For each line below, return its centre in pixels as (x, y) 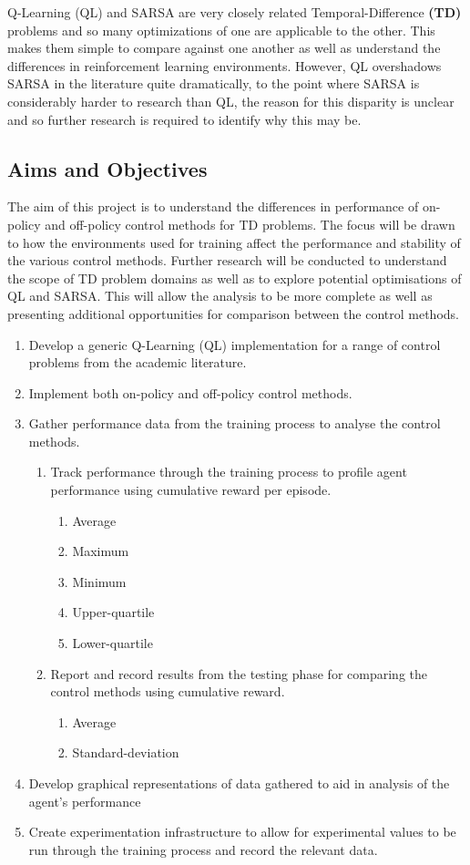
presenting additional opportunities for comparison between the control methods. (233, 313)
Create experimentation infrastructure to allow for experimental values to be (242, 832)
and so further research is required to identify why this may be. (184, 119)
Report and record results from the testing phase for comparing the (239, 673)
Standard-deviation (126, 752)
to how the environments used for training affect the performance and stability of (234, 242)
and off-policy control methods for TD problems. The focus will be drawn (250, 224)
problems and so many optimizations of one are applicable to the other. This (221, 30)
